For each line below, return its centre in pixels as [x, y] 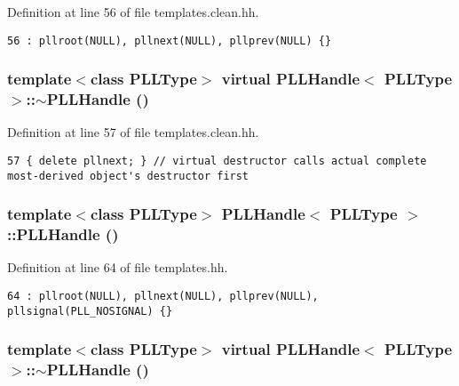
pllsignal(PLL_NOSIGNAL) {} [90, 311]
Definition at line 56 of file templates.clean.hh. [133, 12]
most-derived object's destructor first [128, 176]
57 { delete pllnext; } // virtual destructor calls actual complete [217, 161]
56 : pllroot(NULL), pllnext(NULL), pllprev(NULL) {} [170, 40]
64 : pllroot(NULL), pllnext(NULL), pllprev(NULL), [163, 297]
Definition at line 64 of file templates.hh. [118, 267]
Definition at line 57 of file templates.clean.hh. [133, 132]
